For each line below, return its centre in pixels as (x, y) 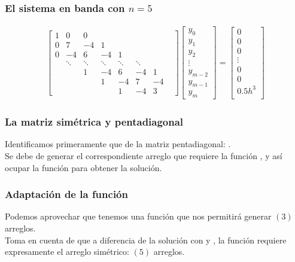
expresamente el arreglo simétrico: (67, 252)
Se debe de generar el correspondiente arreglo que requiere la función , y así (144, 156)
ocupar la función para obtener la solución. (83, 167)
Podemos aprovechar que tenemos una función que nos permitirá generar (138, 216)
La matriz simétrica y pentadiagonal (94, 122)
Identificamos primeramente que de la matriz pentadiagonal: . (118, 144)
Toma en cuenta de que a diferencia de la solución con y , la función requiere (146, 240)
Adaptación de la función (66, 194)
